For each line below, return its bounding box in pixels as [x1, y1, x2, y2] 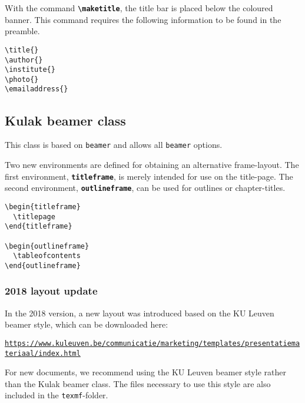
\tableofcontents [13, 252, 81, 260]
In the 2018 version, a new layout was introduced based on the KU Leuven [5, 306, 274, 319]
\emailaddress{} [5, 85, 68, 94]
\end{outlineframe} [5, 261, 81, 270]
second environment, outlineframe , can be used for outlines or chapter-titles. [5, 181, 286, 194]
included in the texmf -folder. [5, 389, 108, 401]
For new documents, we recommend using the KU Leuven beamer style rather [5, 366, 286, 378]
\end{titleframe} [5, 222, 72, 231]
